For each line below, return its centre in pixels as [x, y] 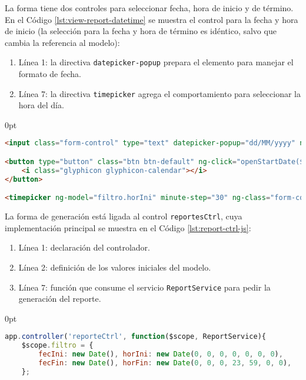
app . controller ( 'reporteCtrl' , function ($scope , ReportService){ [135, 337]
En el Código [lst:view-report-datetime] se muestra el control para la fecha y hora [152, 19]
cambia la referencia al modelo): [62, 42]
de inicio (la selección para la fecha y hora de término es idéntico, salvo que [141, 31]
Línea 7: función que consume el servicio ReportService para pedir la [144, 287]
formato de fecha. [50, 74]
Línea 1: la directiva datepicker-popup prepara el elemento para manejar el [156, 62]
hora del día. [41, 105]
